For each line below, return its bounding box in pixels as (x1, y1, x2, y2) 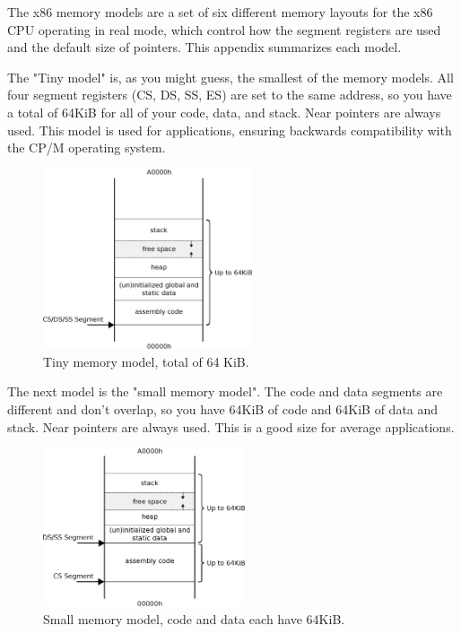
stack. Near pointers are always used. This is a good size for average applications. (7, 417, 455, 436)
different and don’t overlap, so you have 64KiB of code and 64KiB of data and (7, 399, 439, 418)
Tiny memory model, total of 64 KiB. (43, 352, 249, 370)
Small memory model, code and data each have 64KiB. (43, 609, 345, 628)
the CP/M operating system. (7, 138, 166, 157)
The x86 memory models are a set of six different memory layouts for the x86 (7, 3, 433, 21)
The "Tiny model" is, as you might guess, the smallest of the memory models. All (7, 67, 454, 86)
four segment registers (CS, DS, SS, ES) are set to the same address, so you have (7, 85, 452, 104)
